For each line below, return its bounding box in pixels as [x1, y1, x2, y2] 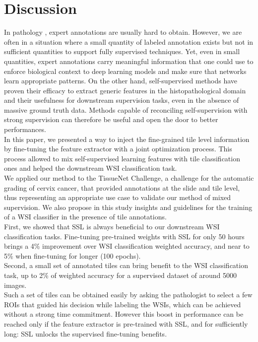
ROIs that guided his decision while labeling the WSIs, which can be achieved [4, 299, 241, 309]
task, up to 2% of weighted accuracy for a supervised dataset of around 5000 [4, 270, 237, 280]
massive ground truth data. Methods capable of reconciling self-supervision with [4, 104, 248, 115]
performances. [4, 124, 46, 135]
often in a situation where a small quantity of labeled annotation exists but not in [4, 36, 254, 47]
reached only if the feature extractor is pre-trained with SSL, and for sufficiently [4, 318, 248, 329]
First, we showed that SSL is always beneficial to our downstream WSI [4, 221, 220, 231]
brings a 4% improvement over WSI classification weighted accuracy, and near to [4, 241, 250, 251]
